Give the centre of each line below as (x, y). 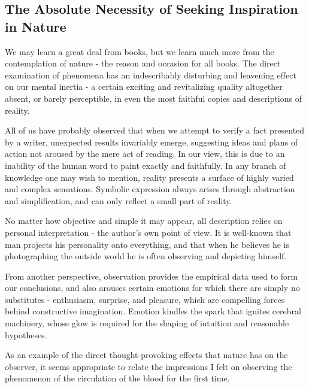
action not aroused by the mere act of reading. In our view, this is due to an (145, 154)
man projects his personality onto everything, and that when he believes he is (147, 244)
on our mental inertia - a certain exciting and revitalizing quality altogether (144, 87)
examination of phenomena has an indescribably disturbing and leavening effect (151, 75)
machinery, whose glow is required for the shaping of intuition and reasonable (147, 323)
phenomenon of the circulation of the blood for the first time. (117, 378)
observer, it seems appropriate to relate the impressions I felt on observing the (149, 366)
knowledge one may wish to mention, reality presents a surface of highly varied (149, 177)
